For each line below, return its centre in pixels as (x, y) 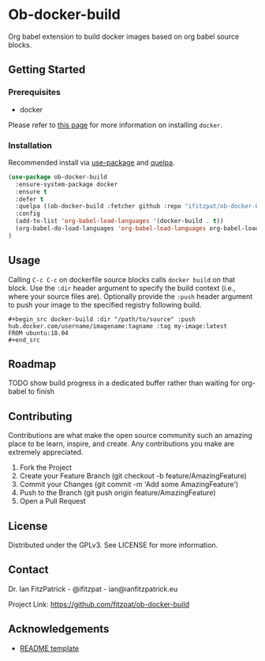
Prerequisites (34, 93)
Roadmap (32, 364)
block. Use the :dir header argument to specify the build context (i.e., (122, 288)
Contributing (40, 416)
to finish (41, 391)
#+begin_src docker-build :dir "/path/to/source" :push (102, 319)
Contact (28, 570)
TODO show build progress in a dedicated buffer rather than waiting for (124, 383)
